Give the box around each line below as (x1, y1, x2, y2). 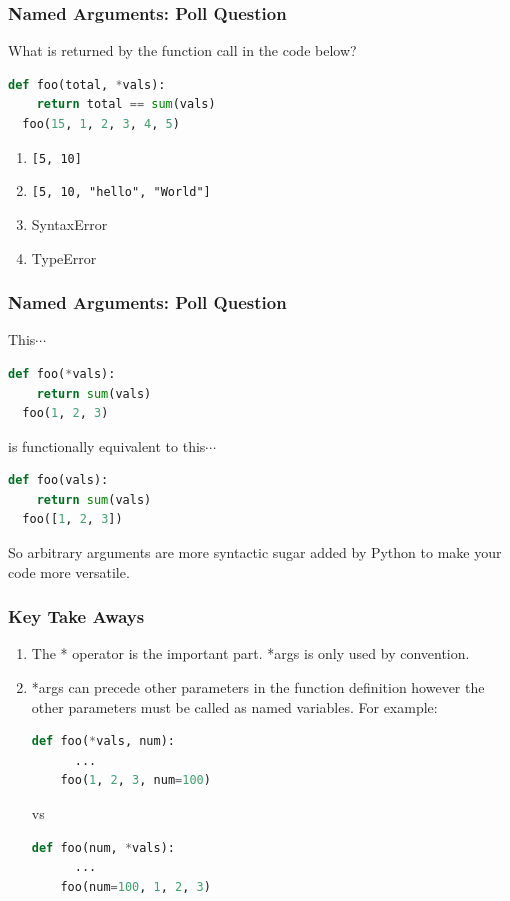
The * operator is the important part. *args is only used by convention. (31, 643, 470, 664)
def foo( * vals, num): (31, 734, 175, 749)
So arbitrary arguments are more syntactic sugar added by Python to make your (8, 542, 502, 563)
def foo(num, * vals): (31, 840, 175, 855)
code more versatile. (8, 561, 130, 582)
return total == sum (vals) (36, 97, 216, 112)
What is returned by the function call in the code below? (8, 40, 357, 61)
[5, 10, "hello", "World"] (31, 185, 211, 200)
